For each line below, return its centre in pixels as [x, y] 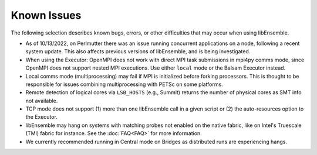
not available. [42, 101]
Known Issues [46, 15]
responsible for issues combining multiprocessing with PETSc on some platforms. [124, 84]
